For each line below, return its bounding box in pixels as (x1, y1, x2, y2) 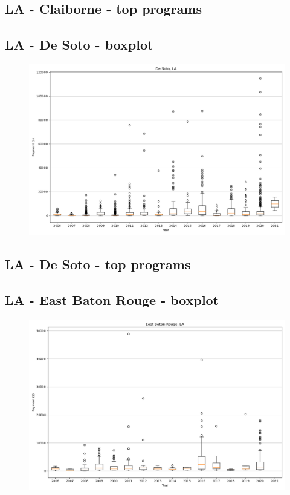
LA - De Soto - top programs (5, 255, 191, 274)
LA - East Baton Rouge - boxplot (5, 290, 219, 309)
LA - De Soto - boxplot (5, 35, 153, 54)
